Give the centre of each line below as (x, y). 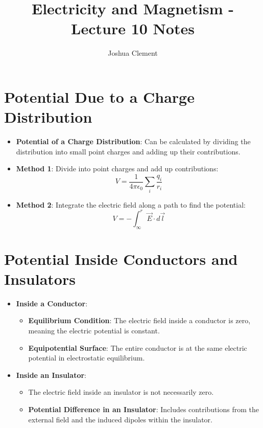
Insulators (40, 278)
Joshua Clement (133, 53)
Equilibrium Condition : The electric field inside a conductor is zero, (139, 320)
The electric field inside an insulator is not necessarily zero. (121, 392)
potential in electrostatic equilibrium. (87, 358)
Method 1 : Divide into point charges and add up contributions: (117, 168)
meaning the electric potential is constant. (94, 330)
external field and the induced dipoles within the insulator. (120, 419)
